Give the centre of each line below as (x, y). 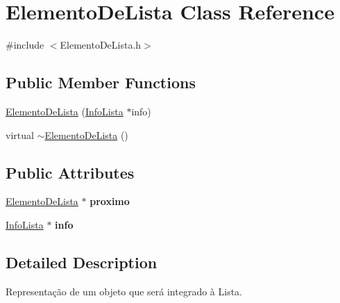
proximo (110, 201)
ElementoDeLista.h (101, 45)
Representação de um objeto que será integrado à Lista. (124, 291)
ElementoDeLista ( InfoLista (65, 111)
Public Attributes (70, 172)
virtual (20, 134)
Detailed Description (82, 262)
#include (25, 45)
